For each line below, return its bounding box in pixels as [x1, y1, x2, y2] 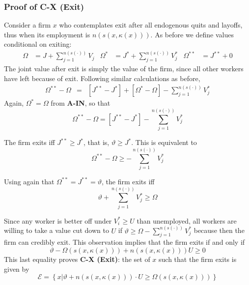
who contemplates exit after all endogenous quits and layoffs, [59, 20, 243, 30]
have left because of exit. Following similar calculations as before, [4, 73, 200, 83]
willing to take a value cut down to [4, 225, 109, 235]
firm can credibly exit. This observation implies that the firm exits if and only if [4, 237, 245, 247]
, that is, [83, 137, 110, 147]
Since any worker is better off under [4, 215, 112, 226]
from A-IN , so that [51, 98, 111, 108]
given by [4, 263, 29, 274]
